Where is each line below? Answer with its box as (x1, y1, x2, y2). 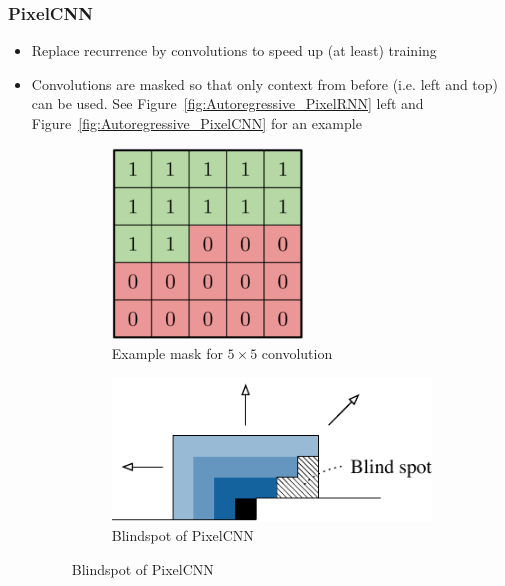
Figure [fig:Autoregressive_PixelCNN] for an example (31, 113, 362, 133)
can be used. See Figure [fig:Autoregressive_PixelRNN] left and (31, 93, 424, 114)
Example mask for (111, 342, 223, 363)
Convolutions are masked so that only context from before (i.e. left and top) (31, 73, 499, 94)
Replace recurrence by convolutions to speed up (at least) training (31, 40, 437, 61)
